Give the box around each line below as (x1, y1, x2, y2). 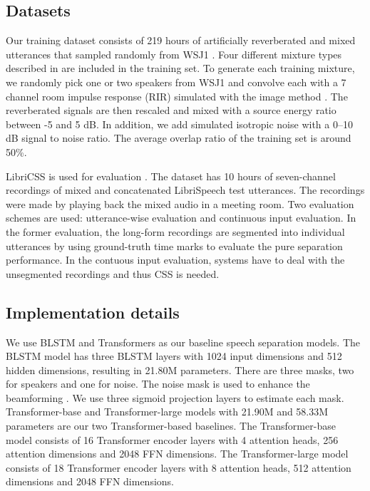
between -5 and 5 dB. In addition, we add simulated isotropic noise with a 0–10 (6, 116, 353, 131)
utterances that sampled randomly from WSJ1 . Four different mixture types (6, 46, 342, 61)
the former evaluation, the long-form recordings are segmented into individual (6, 224, 345, 239)
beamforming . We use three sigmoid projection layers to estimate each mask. (6, 390, 344, 405)
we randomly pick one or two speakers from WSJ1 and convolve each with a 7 (6, 74, 346, 89)
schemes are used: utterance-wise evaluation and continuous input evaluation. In (6, 210, 356, 225)
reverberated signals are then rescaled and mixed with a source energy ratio (6, 103, 336, 118)
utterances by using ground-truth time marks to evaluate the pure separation (6, 238, 343, 253)
